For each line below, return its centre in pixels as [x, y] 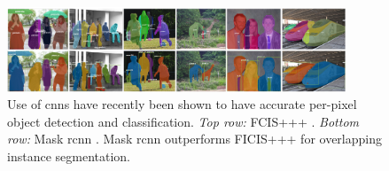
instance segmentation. [69, 156]
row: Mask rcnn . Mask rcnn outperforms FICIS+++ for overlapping [194, 139]
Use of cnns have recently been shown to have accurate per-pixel [182, 104]
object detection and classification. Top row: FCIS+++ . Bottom [183, 121]
